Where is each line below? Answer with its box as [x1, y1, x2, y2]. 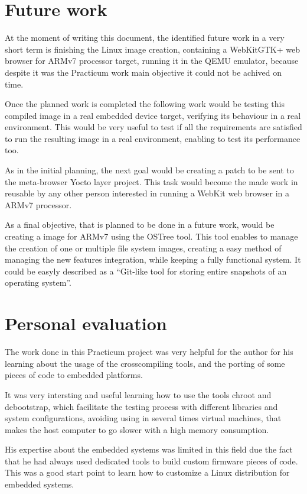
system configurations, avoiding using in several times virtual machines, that [5, 412, 282, 424]
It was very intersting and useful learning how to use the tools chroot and [5, 388, 272, 401]
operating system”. [5, 276, 71, 289]
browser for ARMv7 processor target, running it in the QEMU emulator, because [5, 54, 299, 67]
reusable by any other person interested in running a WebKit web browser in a [5, 187, 290, 199]
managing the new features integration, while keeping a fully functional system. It [5, 253, 301, 266]
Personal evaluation [5, 311, 167, 335]
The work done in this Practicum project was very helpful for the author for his [5, 346, 293, 358]
